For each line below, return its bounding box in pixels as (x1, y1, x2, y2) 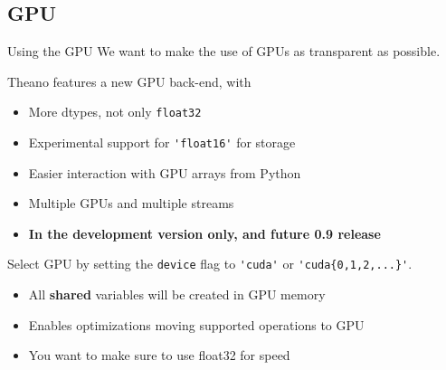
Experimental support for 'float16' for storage (28, 133, 296, 152)
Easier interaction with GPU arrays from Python (28, 163, 301, 182)
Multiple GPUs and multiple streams (28, 194, 234, 213)
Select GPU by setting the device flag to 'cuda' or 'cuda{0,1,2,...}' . (7, 254, 413, 273)
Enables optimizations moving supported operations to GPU (28, 315, 365, 334)
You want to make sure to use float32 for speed (28, 346, 290, 365)
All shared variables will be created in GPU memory (28, 285, 326, 304)
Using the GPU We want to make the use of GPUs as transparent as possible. (7, 42, 441, 61)
